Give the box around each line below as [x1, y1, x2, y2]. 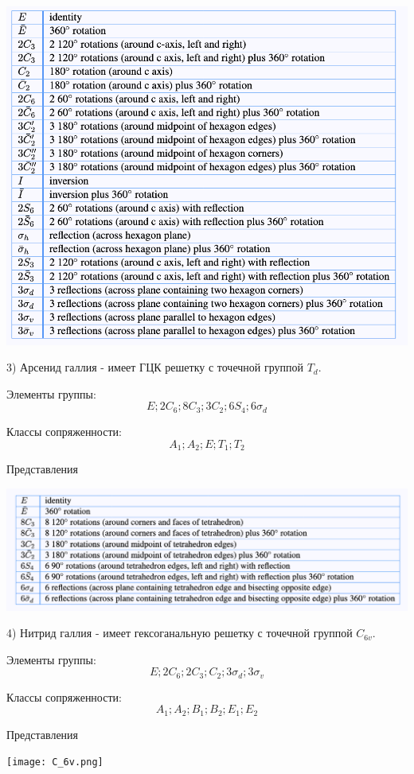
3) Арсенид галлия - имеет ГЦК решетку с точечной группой [6, 359, 303, 375]
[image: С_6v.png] [6, 756, 103, 768]
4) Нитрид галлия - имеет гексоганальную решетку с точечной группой [6, 624, 353, 641]
